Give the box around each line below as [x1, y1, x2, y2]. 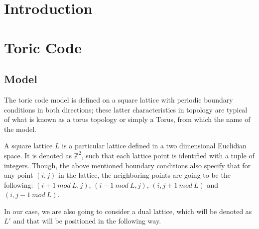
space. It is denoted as [4, 150, 72, 160]
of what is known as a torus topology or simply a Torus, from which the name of [4, 114, 251, 124]
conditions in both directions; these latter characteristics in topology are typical [4, 104, 248, 114]
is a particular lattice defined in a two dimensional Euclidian [62, 140, 247, 151]
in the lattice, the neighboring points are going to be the [58, 170, 231, 180]
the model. [4, 123, 36, 134]
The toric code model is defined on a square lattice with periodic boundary [4, 94, 233, 105]
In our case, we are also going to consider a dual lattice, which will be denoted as [4, 206, 252, 216]
